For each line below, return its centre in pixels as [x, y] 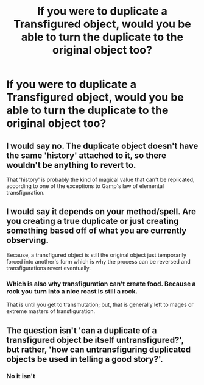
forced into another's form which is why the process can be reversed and [98, 261]
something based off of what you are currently [97, 231]
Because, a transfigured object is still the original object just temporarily [97, 255]
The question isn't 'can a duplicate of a [82, 330]
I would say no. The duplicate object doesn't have [102, 146]
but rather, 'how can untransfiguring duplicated [99, 349]
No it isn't [21, 376]
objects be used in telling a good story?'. [85, 359]
